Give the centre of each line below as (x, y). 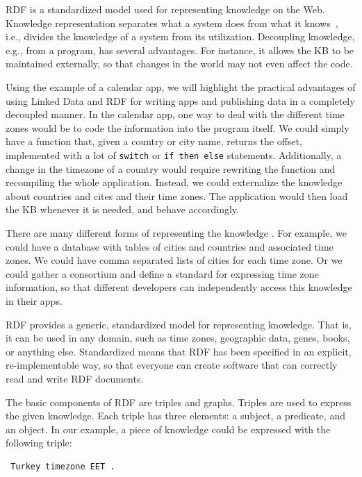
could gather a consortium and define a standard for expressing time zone (162, 273)
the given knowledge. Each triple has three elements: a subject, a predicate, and (175, 416)
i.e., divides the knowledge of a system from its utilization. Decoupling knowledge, (180, 36)
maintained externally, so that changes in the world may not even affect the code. (179, 64)
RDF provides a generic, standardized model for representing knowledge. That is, (179, 324)
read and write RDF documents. (75, 378)
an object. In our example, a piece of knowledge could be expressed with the (168, 429)
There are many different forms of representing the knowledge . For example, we (176, 232)
